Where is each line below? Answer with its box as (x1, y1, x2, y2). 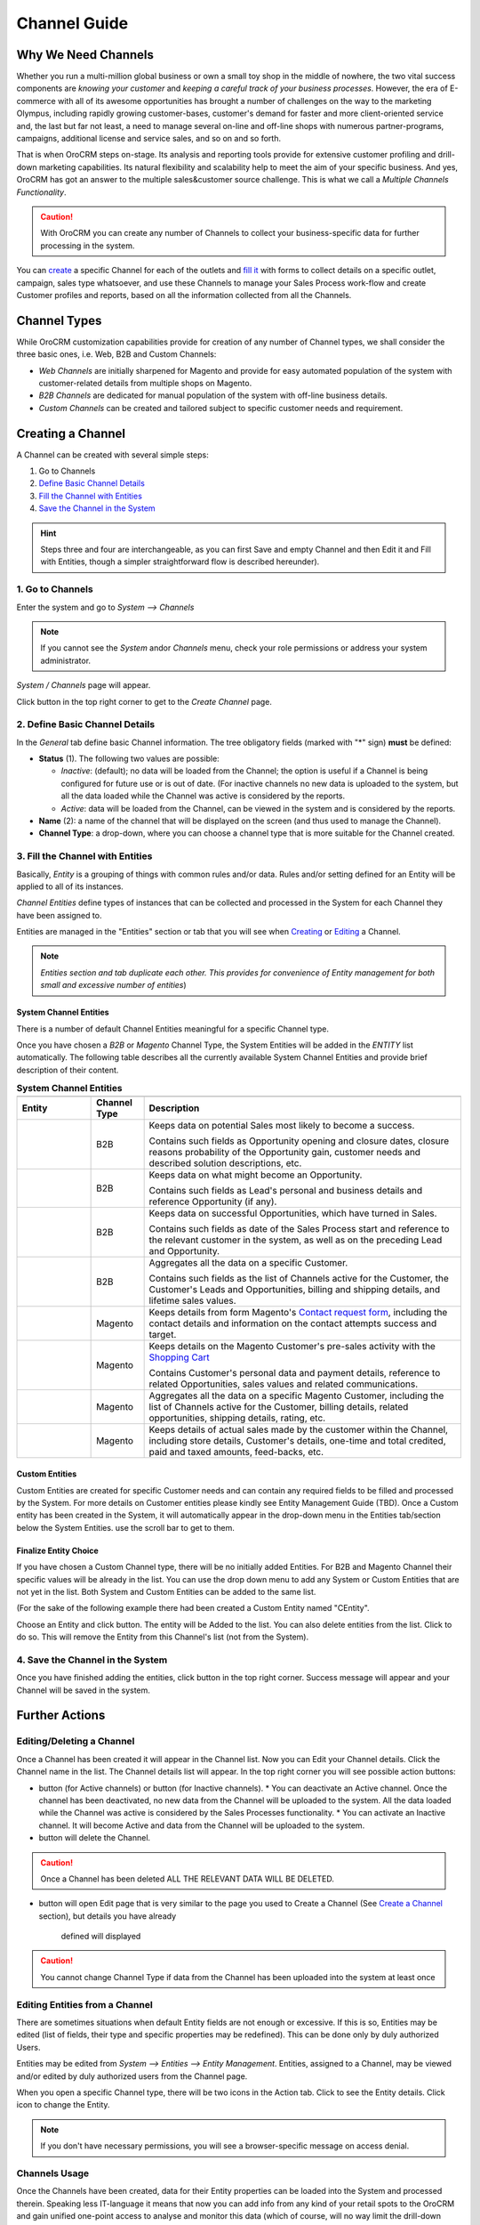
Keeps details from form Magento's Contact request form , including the (148, 1306, 448, 1318)
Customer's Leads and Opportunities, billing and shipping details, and (148, 1282, 441, 1295)
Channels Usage (16, 2167, 90, 2180)
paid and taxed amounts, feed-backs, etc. (148, 1445, 324, 1458)
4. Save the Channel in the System (16, 1654, 168, 1666)
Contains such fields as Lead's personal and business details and (148, 1184, 423, 1196)
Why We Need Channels (16, 47, 155, 62)
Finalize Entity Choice (16, 1545, 100, 1556)
